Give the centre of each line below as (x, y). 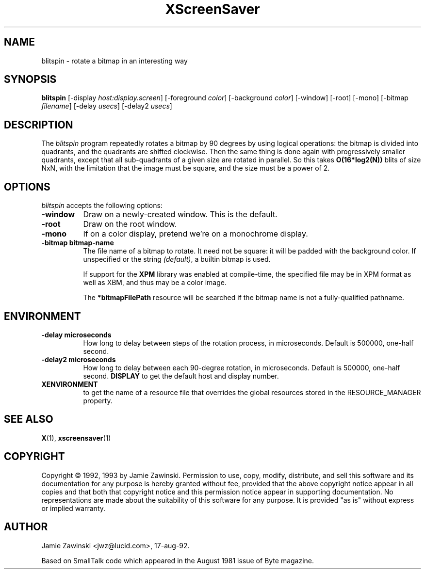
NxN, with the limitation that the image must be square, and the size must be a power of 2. (186, 168)
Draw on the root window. (130, 224)
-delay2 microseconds (79, 359)
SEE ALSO (29, 419)
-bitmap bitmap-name (78, 243)
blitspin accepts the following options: (102, 206)
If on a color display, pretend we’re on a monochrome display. (196, 234)
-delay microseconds (76, 334)
